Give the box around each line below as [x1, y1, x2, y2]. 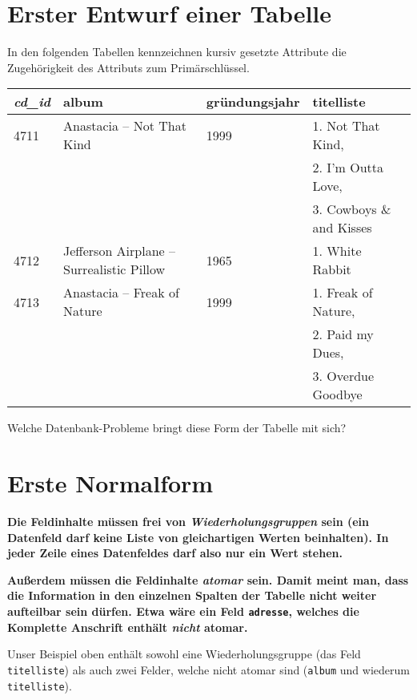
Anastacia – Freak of [63, 283, 179, 302]
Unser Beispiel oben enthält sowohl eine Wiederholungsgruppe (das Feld [7, 645, 361, 662]
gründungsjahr [206, 92, 300, 111]
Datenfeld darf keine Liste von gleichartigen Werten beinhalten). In [7, 528, 389, 545]
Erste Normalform [7, 467, 214, 500]
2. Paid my [312, 325, 374, 344]
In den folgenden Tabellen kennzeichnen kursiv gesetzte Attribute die [7, 43, 347, 60]
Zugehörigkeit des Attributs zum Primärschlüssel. [7, 59, 250, 75]
